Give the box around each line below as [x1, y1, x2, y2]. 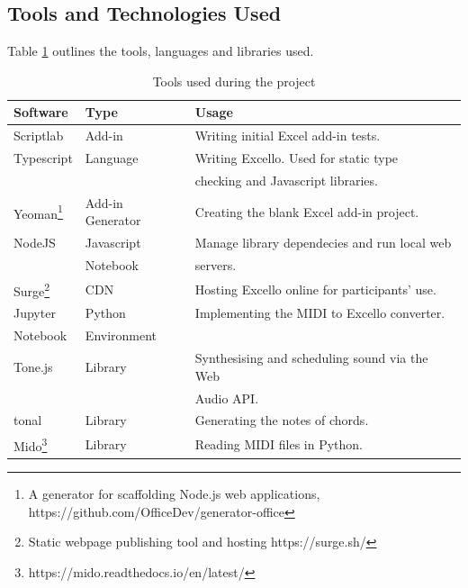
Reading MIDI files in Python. [194, 435, 364, 454]
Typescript [13, 149, 73, 167]
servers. [194, 256, 237, 275]
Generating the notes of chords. [194, 411, 369, 430]
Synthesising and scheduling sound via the [194, 348, 428, 367]
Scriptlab [13, 126, 64, 145]
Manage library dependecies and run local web [194, 233, 452, 252]
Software [13, 103, 68, 122]
